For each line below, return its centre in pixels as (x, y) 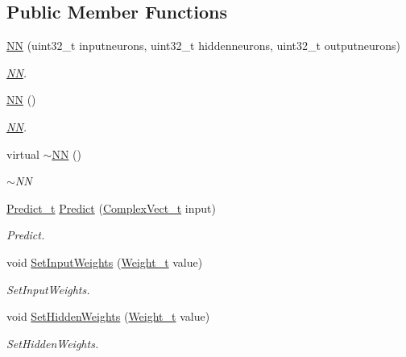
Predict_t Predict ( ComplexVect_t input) (111, 208)
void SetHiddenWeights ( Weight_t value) (108, 316)
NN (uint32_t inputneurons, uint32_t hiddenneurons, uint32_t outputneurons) (203, 46)
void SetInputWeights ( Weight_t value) (105, 262)
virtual (23, 154)
